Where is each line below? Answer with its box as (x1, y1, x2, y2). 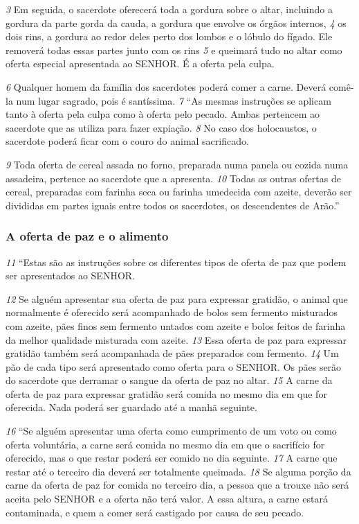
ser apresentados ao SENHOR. (6, 268, 135, 283)
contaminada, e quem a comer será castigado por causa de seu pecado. (6, 505, 304, 519)
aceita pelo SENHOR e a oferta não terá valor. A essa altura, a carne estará (6, 491, 328, 506)
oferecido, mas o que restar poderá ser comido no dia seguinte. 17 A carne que (6, 451, 338, 465)
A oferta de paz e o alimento (6, 227, 169, 245)
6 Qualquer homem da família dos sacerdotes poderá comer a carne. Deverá (6, 79, 326, 94)
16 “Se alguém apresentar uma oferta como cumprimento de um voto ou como (6, 423, 337, 438)
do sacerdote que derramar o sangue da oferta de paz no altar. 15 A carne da (6, 373, 333, 387)
